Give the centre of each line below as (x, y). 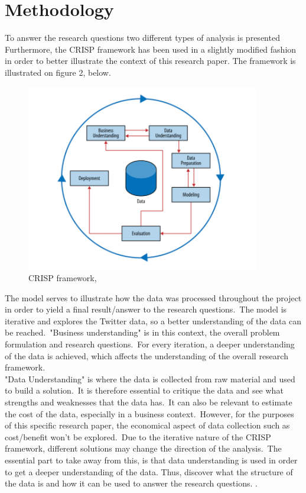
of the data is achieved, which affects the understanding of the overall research (147, 355)
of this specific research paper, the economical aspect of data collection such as (147, 425)
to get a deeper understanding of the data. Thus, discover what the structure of (149, 471)
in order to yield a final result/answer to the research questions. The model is (146, 309)
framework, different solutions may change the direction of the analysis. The (143, 448)
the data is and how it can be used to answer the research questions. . (131, 483)
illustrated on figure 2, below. (58, 72)
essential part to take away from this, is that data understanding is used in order (151, 460)
